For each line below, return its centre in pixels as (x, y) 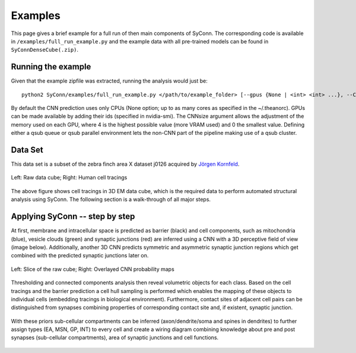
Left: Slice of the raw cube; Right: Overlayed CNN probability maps (93, 269)
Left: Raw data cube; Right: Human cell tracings (69, 178)
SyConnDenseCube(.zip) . (45, 50)
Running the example (51, 67)
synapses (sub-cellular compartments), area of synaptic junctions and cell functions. (115, 338)
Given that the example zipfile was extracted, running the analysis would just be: (109, 81)
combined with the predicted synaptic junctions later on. (80, 256)
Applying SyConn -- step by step (73, 217)
